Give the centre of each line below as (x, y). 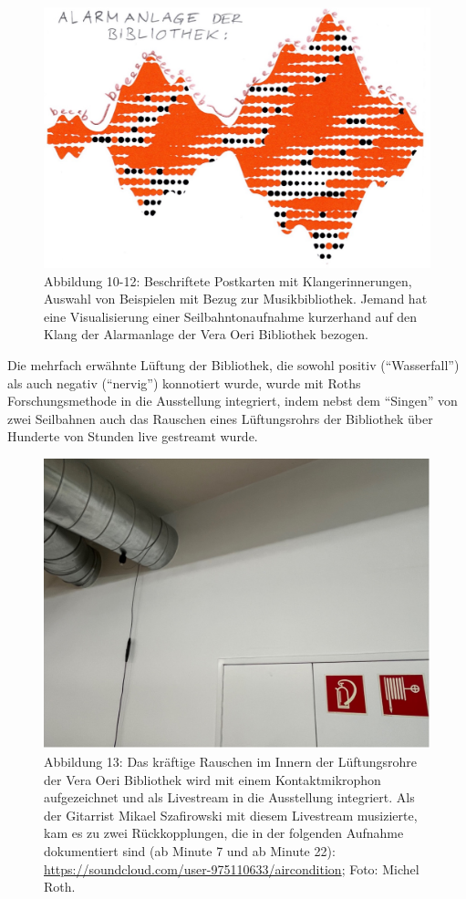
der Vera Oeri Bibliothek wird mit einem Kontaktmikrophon (212, 779)
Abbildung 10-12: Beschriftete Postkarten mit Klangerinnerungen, (228, 280)
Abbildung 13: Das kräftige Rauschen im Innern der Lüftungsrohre (231, 762)
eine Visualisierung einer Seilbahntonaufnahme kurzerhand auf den (231, 316)
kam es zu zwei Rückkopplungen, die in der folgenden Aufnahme (224, 833)
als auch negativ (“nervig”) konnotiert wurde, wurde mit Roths (184, 382)
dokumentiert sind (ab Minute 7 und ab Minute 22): (190, 851)
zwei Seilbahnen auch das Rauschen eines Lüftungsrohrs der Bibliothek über (220, 418)
